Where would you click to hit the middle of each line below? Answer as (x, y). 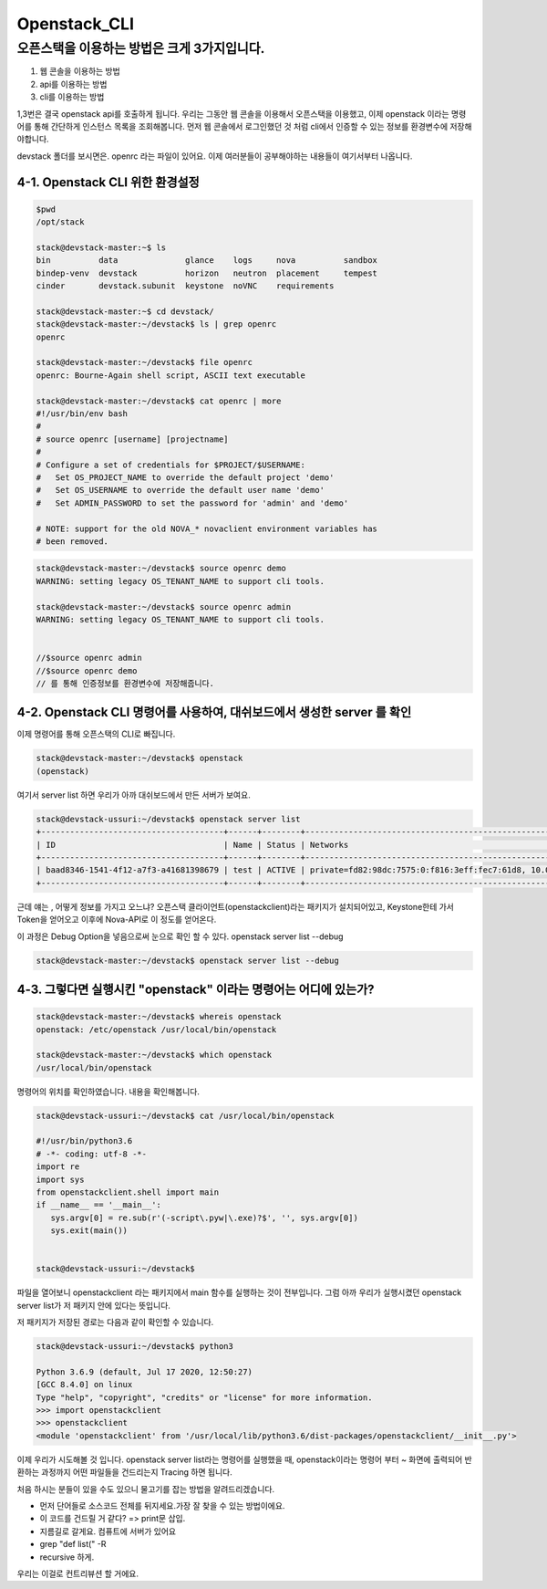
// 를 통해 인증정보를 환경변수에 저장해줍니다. (125, 683)
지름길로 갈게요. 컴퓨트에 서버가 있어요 (108, 1531)
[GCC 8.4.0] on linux (84, 1385)
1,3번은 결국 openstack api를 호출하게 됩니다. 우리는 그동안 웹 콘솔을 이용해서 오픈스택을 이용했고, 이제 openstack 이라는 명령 (242, 113)
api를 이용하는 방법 (73, 84)
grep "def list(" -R (73, 1544)
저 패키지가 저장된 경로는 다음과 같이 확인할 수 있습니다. (115, 1322)
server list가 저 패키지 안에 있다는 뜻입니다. (93, 1305)
